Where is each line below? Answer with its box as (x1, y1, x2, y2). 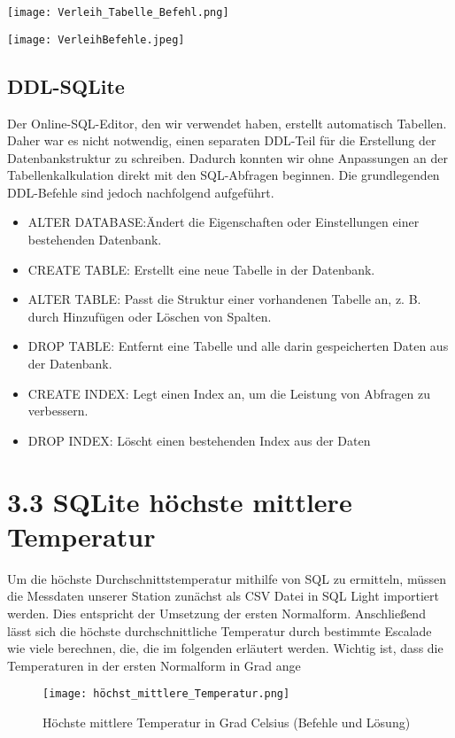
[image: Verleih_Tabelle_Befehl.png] (7, 6, 229, 19)
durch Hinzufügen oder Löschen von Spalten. (27, 307, 272, 325)
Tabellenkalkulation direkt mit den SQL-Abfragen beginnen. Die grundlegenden (7, 166, 440, 184)
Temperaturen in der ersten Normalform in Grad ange (7, 656, 301, 674)
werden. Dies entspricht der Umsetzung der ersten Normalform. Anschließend (7, 603, 426, 622)
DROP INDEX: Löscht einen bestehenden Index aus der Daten (27, 431, 371, 449)
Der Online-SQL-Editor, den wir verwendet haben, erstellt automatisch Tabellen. (7, 113, 447, 132)
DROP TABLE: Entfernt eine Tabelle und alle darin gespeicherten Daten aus (27, 337, 449, 355)
